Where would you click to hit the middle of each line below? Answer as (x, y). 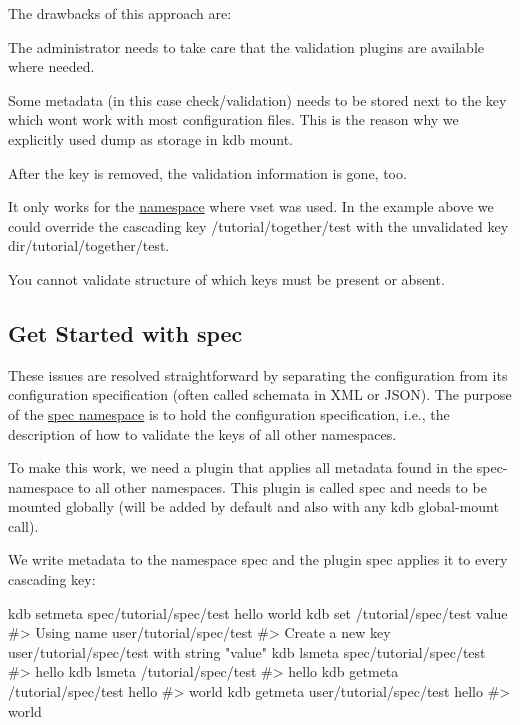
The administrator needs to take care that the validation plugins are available (246, 46)
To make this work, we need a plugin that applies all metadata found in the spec (255, 467)
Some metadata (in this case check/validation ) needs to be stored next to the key (257, 99)
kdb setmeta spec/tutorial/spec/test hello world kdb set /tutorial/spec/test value (258, 612)
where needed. (51, 66)
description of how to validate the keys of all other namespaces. (202, 433)
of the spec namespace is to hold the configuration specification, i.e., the (229, 413)
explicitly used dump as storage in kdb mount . (150, 138)
